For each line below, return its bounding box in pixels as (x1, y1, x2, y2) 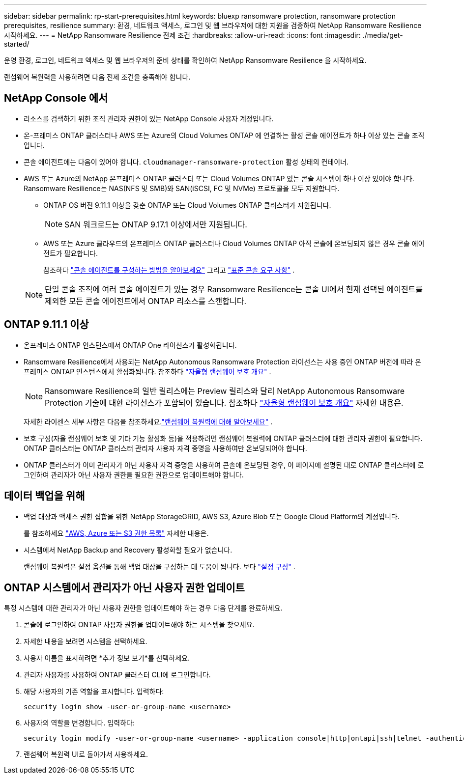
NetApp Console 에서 (4, 92, 108, 105)
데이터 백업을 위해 (4, 490, 85, 502)
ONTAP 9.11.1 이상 (4, 318, 89, 331)
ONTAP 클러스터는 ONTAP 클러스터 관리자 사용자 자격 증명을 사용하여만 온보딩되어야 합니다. (24, 444, 307, 452)
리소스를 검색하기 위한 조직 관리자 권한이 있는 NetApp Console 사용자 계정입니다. (24, 114, 274, 123)
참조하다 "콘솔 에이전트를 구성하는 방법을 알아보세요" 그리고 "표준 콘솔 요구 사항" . (43, 265, 295, 274)
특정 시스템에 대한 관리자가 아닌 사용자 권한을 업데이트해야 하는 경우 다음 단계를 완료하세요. (4, 604, 283, 612)
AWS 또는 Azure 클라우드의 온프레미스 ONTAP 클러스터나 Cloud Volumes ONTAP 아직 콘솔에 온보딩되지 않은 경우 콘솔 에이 (43, 239, 425, 248)
